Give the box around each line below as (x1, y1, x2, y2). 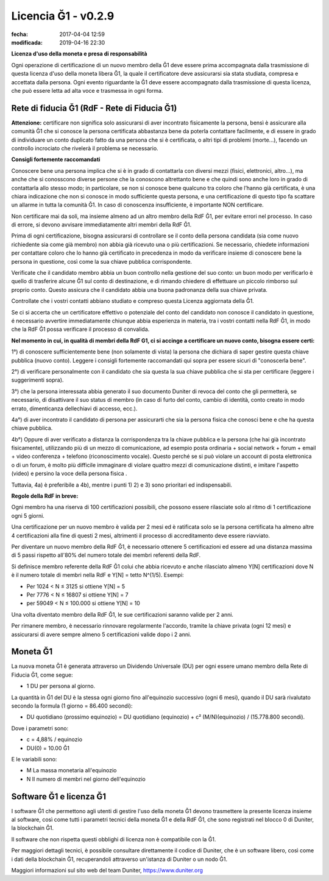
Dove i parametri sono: (11, 724, 69, 732)
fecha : (11, 31, 29, 38)
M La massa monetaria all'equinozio (26, 767, 117, 774)
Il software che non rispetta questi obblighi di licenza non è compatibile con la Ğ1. (11, 835, 216, 843)
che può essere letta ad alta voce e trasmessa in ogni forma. (11, 87, 163, 94)
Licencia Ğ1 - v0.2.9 (11, 9, 115, 23)
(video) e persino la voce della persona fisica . (11, 470, 127, 477)
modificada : (11, 38, 43, 46)
